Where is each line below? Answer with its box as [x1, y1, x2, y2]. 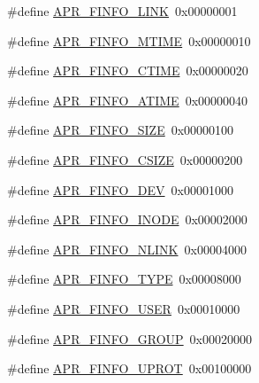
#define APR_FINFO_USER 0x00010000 [7, 299, 240, 317]
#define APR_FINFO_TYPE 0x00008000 [7, 270, 241, 288]
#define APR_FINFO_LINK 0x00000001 [7, 2, 238, 20]
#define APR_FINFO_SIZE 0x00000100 [7, 121, 234, 139]
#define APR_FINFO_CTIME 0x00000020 [7, 61, 248, 80]
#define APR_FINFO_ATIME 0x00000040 [7, 90, 248, 109]
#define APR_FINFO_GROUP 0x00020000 [7, 329, 253, 348]
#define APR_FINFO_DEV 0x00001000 [7, 180, 233, 199]
